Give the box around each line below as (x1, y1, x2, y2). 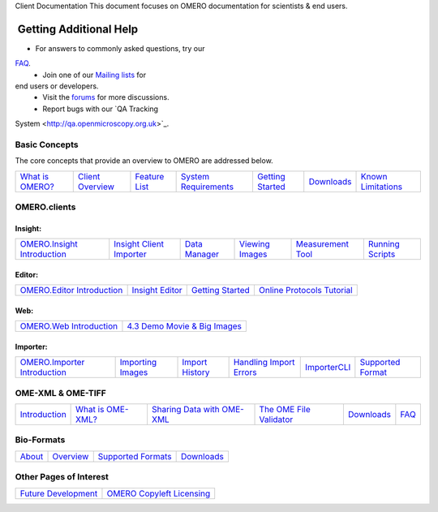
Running (367, 239, 401, 250)
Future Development (19, 488, 98, 499)
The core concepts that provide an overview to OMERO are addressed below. (15, 156, 273, 166)
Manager (184, 248, 219, 260)
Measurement (295, 239, 349, 250)
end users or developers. (15, 81, 99, 91)
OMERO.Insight (19, 239, 79, 250)
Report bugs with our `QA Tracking (42, 104, 158, 114)
